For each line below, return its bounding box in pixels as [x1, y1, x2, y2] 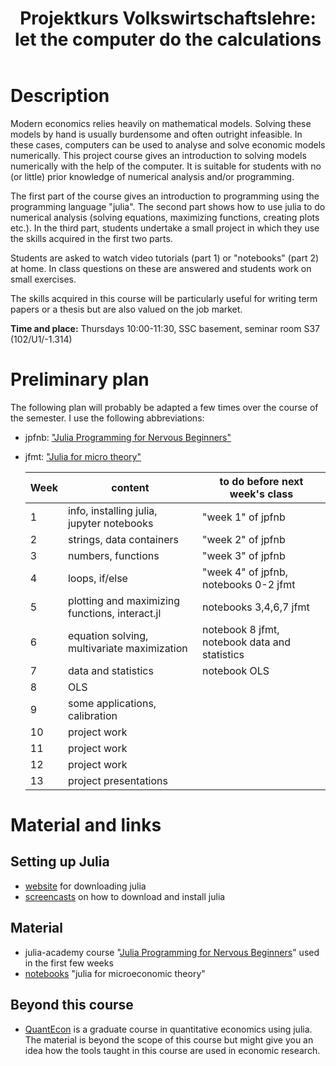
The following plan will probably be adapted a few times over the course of [10, 401, 319, 413]
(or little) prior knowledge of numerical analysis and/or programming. [10, 170, 295, 182]
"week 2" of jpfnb [201, 532, 286, 546]
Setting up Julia [10, 853, 110, 871]
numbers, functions [67, 548, 160, 562]
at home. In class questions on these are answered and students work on [10, 262, 312, 274]
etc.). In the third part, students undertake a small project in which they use [10, 222, 320, 234]
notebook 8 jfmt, [201, 622, 280, 636]
